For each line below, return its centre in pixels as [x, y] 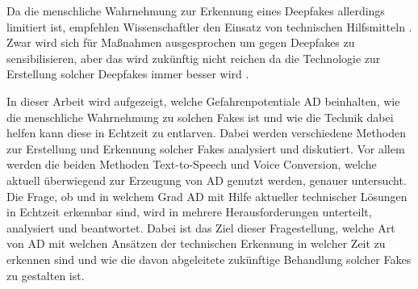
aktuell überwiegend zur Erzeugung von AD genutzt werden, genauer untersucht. [207, 180]
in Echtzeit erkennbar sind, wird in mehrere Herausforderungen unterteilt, [189, 212]
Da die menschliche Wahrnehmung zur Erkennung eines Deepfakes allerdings [196, 10]
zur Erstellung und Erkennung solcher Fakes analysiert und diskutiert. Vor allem [206, 148]
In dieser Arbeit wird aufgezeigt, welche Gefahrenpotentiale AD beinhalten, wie [203, 101]
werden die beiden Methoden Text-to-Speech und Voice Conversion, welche [192, 164]
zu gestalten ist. [46, 275]
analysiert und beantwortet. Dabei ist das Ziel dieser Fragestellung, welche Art [201, 227]
